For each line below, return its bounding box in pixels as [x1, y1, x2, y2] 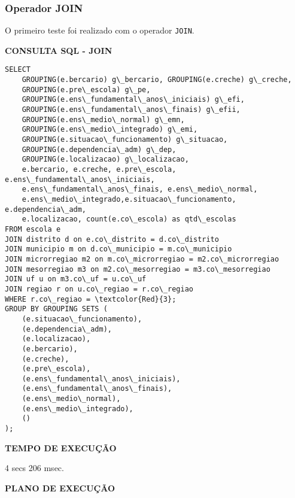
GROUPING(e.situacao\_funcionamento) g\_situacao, [22, 135, 228, 144]
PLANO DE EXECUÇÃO [5, 481, 115, 494]
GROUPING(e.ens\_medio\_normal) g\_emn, [22, 115, 185, 124]
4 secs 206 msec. [5, 461, 64, 474]
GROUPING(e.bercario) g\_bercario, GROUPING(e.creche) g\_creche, [22, 75, 292, 84]
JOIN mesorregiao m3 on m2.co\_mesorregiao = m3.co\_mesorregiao [5, 265, 270, 274]
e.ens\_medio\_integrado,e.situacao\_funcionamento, [22, 195, 236, 204]
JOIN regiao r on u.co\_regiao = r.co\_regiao [5, 284, 193, 293]
